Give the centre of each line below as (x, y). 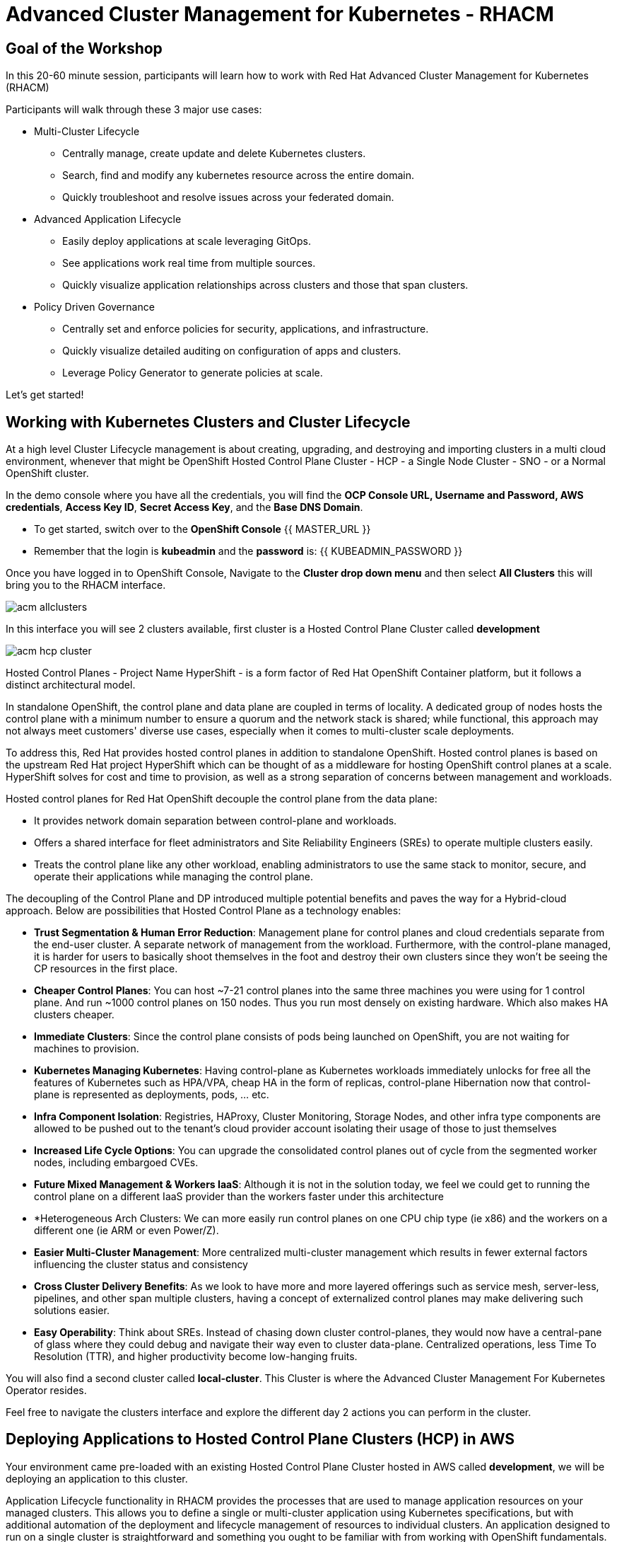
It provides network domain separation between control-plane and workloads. (216, 821)
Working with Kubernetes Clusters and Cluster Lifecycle (208, 422)
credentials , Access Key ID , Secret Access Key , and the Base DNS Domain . (184, 507)
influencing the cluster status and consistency (141, 1265)
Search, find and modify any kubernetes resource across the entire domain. (239, 176)
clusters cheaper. (74, 1015)
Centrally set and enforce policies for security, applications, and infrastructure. (246, 329)
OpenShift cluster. (47, 473)
